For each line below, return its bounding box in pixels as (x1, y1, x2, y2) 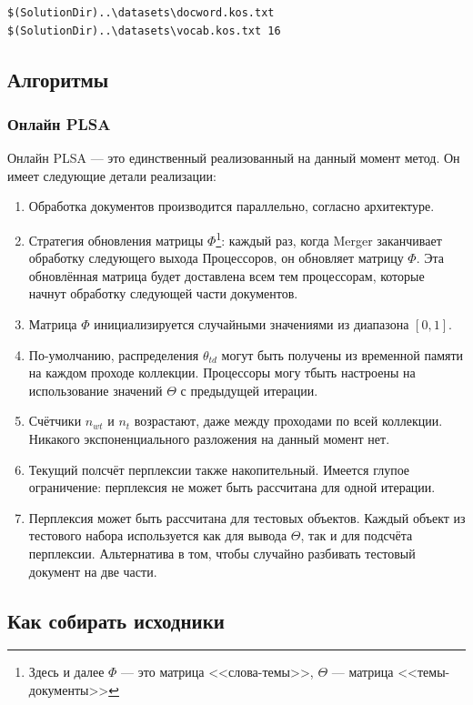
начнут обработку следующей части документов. (28, 284, 298, 303)
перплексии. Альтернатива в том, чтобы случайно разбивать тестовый (28, 543, 416, 562)
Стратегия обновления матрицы (28, 230, 204, 249)
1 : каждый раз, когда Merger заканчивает (216, 227, 442, 249)
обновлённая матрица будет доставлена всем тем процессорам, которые (28, 266, 425, 285)
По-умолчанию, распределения (28, 345, 199, 364)
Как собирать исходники (7, 606, 225, 634)
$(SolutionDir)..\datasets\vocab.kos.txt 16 (7, 24, 281, 37)
